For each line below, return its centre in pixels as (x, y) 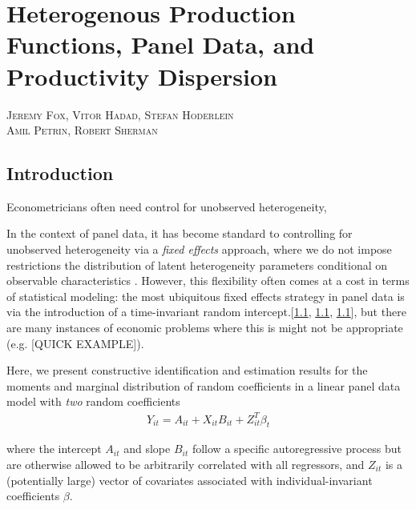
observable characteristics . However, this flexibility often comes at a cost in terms (208, 281)
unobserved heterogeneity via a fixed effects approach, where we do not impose (199, 249)
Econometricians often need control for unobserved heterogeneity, (167, 206)
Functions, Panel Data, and (161, 44)
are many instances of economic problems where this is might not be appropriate (205, 328)
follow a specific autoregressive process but (297, 449)
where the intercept (54, 449)
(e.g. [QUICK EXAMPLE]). (75, 343)
